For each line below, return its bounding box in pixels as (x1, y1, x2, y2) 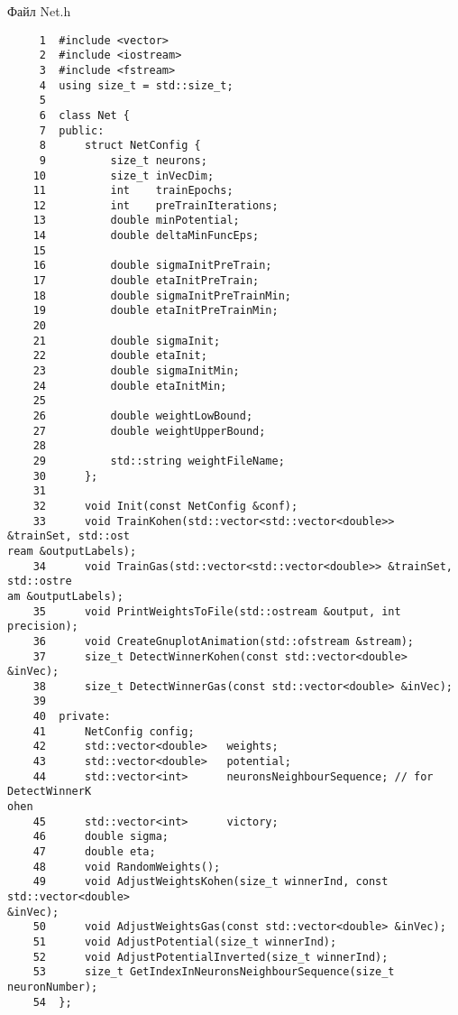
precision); (7, 620, 78, 633)
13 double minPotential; (32, 214, 240, 227)
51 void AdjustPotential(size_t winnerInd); (32, 935, 337, 948)
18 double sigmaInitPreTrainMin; (32, 289, 291, 302)
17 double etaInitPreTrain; (32, 274, 260, 288)
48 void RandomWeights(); (32, 860, 221, 873)
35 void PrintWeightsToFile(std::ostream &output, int (32, 604, 401, 618)
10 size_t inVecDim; (32, 169, 215, 182)
